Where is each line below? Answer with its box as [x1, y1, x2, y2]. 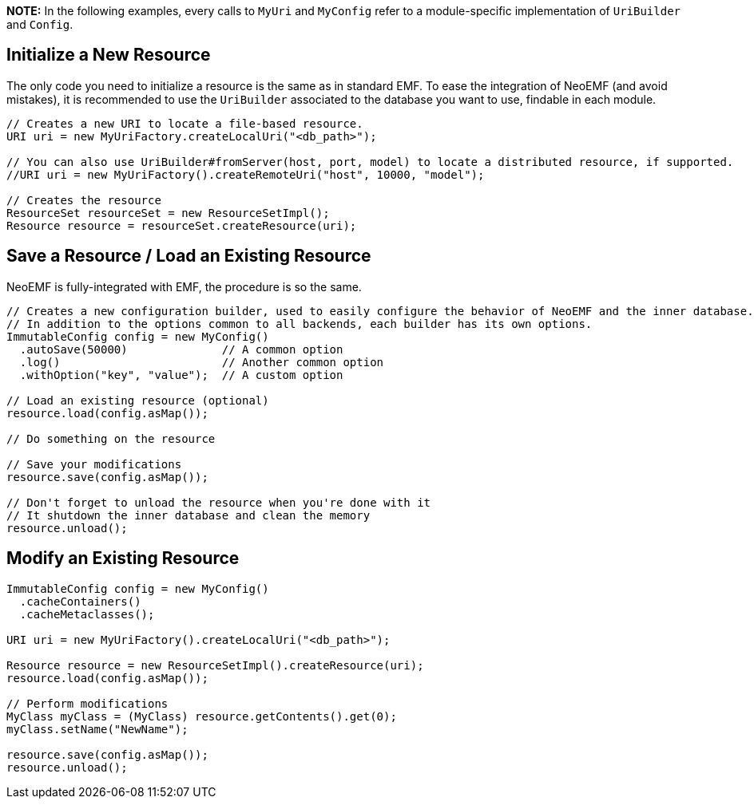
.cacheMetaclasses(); [19, 607, 155, 621]
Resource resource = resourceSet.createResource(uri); [6, 219, 357, 232]
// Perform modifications [6, 696, 169, 710]
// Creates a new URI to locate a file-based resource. [6, 116, 363, 130]
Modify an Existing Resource [6, 548, 240, 569]
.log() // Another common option [19, 355, 384, 369]
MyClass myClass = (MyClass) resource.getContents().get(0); [6, 709, 397, 723]
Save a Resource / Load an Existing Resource [6, 246, 371, 266]
